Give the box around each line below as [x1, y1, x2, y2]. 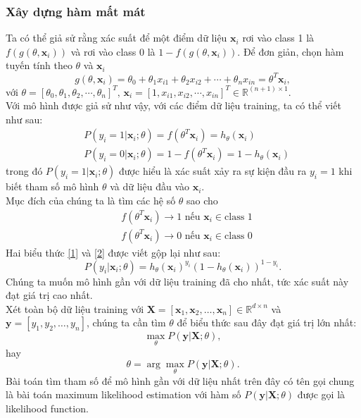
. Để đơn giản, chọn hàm [237, 44, 344, 59]
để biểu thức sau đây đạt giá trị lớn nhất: [177, 315, 357, 330]
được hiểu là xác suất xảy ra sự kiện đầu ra [119, 164, 307, 178]
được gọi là [297, 387, 346, 402]
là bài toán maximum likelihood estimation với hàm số [6, 387, 241, 402]
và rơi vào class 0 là [70, 44, 156, 59]
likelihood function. [6, 400, 89, 415]
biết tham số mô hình [6, 179, 99, 194]
